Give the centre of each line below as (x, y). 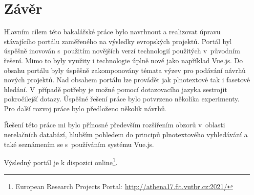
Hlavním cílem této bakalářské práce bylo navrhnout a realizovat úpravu (112, 32)
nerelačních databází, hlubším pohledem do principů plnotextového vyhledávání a (126, 134)
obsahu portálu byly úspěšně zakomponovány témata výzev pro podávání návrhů (125, 70)
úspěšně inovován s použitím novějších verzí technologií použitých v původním (122, 51)
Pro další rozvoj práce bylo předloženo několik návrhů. (85, 108)
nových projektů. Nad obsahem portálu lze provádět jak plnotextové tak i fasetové (127, 80)
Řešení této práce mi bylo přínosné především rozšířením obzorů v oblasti (115, 125)
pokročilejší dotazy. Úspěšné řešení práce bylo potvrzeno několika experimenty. (122, 99)
